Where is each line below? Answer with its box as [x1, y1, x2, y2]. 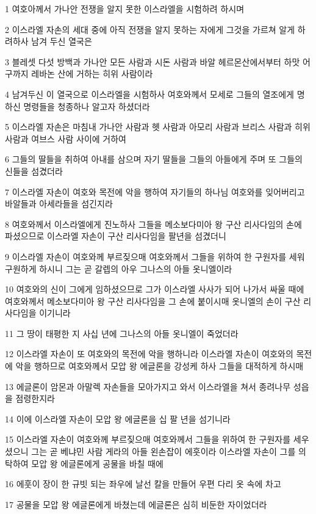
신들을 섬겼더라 [5, 164, 63, 177]
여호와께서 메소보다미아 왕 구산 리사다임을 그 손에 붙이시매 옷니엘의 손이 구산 [5, 294, 301, 307]
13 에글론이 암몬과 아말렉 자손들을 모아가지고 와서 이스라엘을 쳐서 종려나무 [5, 380, 291, 393]
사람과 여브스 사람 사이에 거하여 [5, 132, 126, 145]
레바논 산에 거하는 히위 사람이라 [31, 67, 153, 80]
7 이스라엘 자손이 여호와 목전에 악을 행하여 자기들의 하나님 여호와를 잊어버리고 [5, 185, 305, 198]
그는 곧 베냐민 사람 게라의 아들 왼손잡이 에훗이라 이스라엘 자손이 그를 [31, 445, 296, 458]
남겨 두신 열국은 [31, 35, 92, 48]
